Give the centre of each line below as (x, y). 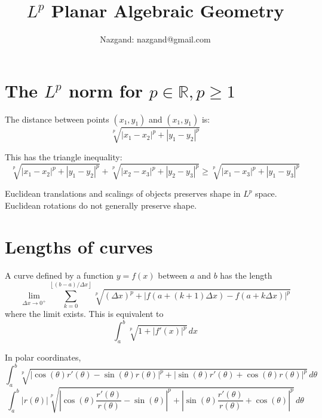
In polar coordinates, (43, 357)
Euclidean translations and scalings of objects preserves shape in (123, 193)
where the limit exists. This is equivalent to (84, 314)
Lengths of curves (79, 246)
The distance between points (57, 119)
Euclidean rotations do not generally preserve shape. (101, 205)
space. (266, 193)
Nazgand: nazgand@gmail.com (155, 39)
